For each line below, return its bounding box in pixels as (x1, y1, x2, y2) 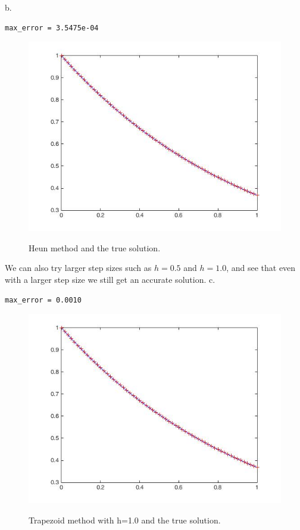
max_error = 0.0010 (5, 295, 82, 304)
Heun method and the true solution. (29, 241, 161, 254)
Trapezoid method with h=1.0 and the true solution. (29, 513, 221, 526)
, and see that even (226, 261, 296, 274)
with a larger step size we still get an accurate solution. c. (5, 273, 215, 285)
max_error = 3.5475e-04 (5, 23, 99, 32)
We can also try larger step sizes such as (5, 261, 152, 274)
